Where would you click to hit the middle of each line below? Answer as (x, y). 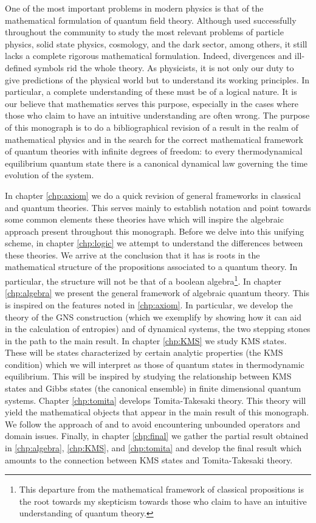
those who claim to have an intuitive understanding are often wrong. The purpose (157, 115)
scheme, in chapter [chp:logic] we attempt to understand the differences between (154, 243)
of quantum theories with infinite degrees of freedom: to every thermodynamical (154, 151)
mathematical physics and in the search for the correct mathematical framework (154, 139)
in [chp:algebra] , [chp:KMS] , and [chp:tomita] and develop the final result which (153, 448)
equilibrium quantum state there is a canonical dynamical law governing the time (156, 163)
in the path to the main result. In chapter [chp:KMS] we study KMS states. (146, 340)
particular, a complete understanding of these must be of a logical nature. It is (151, 92)
